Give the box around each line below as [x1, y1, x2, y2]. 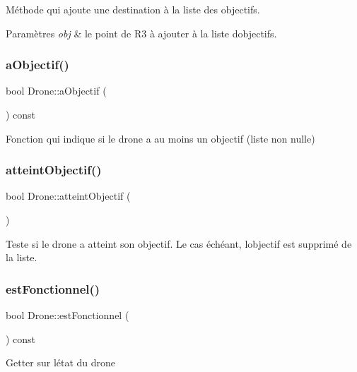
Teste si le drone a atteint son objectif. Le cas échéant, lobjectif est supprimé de [6, 236, 352, 251]
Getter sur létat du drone [6, 355, 116, 370]
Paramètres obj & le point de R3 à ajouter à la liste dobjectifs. [6, 25, 277, 40]
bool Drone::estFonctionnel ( [6, 308, 129, 322]
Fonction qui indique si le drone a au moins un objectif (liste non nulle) [6, 131, 315, 145]
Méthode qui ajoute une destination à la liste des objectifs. [6, 2, 260, 16]
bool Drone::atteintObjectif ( [6, 188, 131, 203]
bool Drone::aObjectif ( [6, 83, 107, 98]
